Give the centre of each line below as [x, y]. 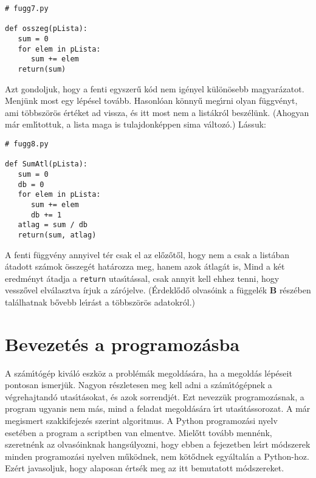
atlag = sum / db [53, 225]
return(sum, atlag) [57, 235]
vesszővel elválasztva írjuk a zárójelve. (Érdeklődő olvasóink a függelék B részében [158, 290]
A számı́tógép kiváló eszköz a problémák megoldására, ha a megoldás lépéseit [149, 373]
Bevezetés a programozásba [122, 343]
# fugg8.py [27, 144]
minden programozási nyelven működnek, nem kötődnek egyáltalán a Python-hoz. [157, 456]
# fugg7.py [27, 9]
